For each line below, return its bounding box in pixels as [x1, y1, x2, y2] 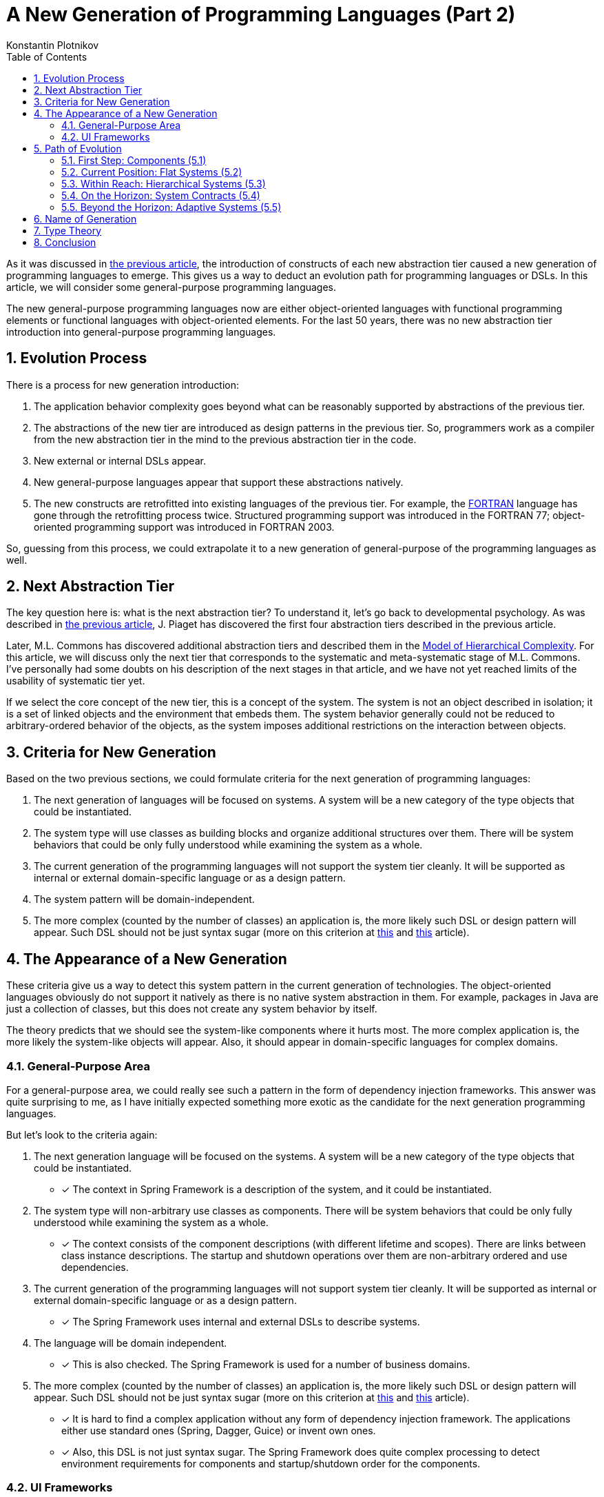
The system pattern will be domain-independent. [34, 893, 255, 906]
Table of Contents [6, 50, 87, 63]
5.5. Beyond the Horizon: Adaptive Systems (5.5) [61, 201, 282, 213]
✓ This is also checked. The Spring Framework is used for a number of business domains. [61, 1358, 470, 1370]
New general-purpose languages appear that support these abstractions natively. [34, 476, 404, 488]
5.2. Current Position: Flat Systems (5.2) [61, 165, 242, 178]
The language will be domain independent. [34, 1336, 227, 1349]
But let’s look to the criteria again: [6, 1128, 158, 1141]
